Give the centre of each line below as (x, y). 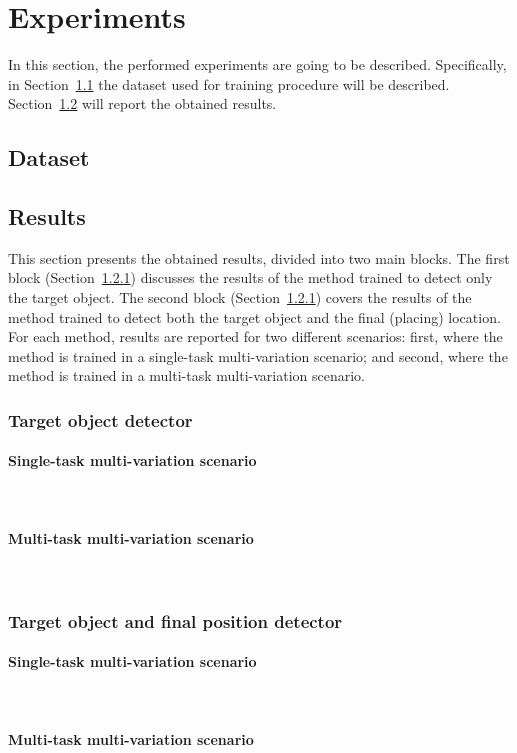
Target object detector (100, 419)
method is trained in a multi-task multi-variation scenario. (186, 375)
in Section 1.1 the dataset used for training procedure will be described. (229, 83)
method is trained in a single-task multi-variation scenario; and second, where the (258, 355)
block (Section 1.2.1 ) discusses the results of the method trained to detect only (250, 277)
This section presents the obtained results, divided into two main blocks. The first (259, 257)
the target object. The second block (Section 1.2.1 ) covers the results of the (240, 297)
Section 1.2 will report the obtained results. (142, 103)
